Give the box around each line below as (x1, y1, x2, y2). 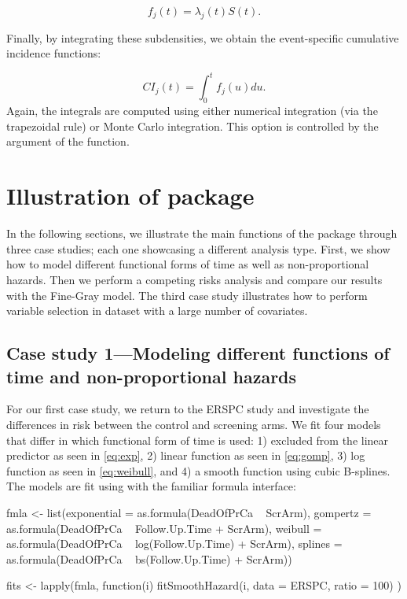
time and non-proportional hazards (6, 364, 297, 388)
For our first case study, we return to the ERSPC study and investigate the (6, 401, 369, 417)
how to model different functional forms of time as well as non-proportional (6, 256, 369, 272)
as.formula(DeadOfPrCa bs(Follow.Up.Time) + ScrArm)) (6, 550, 292, 567)
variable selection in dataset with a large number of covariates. (6, 302, 308, 319)
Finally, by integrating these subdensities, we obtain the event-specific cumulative (6, 29, 399, 46)
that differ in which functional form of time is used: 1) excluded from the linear (6, 431, 389, 448)
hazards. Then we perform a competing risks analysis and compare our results (6, 271, 383, 287)
